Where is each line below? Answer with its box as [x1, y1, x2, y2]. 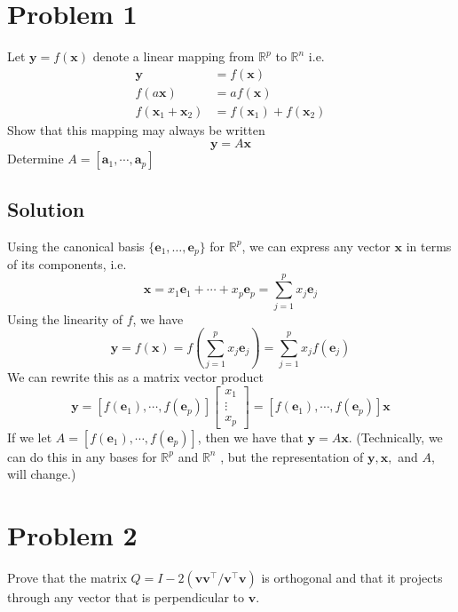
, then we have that [197, 427, 304, 446]
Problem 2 [7, 517, 138, 553]
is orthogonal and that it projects [261, 568, 443, 586]
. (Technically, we [348, 427, 443, 446]
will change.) [7, 465, 76, 483]
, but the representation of [220, 447, 364, 465]
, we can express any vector [241, 236, 391, 255]
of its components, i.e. [7, 255, 127, 274]
